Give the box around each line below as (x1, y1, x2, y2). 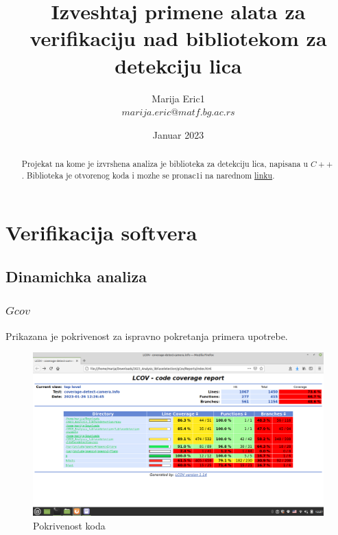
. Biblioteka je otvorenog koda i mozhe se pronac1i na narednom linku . (21, 169, 275, 181)
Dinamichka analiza (5, 265, 147, 286)
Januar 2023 (152, 127, 204, 141)
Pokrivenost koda (33, 518, 106, 532)
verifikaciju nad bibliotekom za (29, 24, 327, 52)
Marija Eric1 (152, 91, 205, 105)
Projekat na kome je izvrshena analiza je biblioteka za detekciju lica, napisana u (21, 158, 309, 170)
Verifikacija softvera (5, 218, 197, 247)
